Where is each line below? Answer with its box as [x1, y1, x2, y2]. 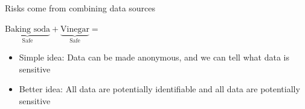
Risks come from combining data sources [5, 2, 156, 14]
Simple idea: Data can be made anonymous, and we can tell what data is [19, 51, 289, 63]
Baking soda [5, 25, 50, 34]
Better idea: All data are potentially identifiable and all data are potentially [19, 83, 300, 95]
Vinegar [60, 25, 89, 34]
